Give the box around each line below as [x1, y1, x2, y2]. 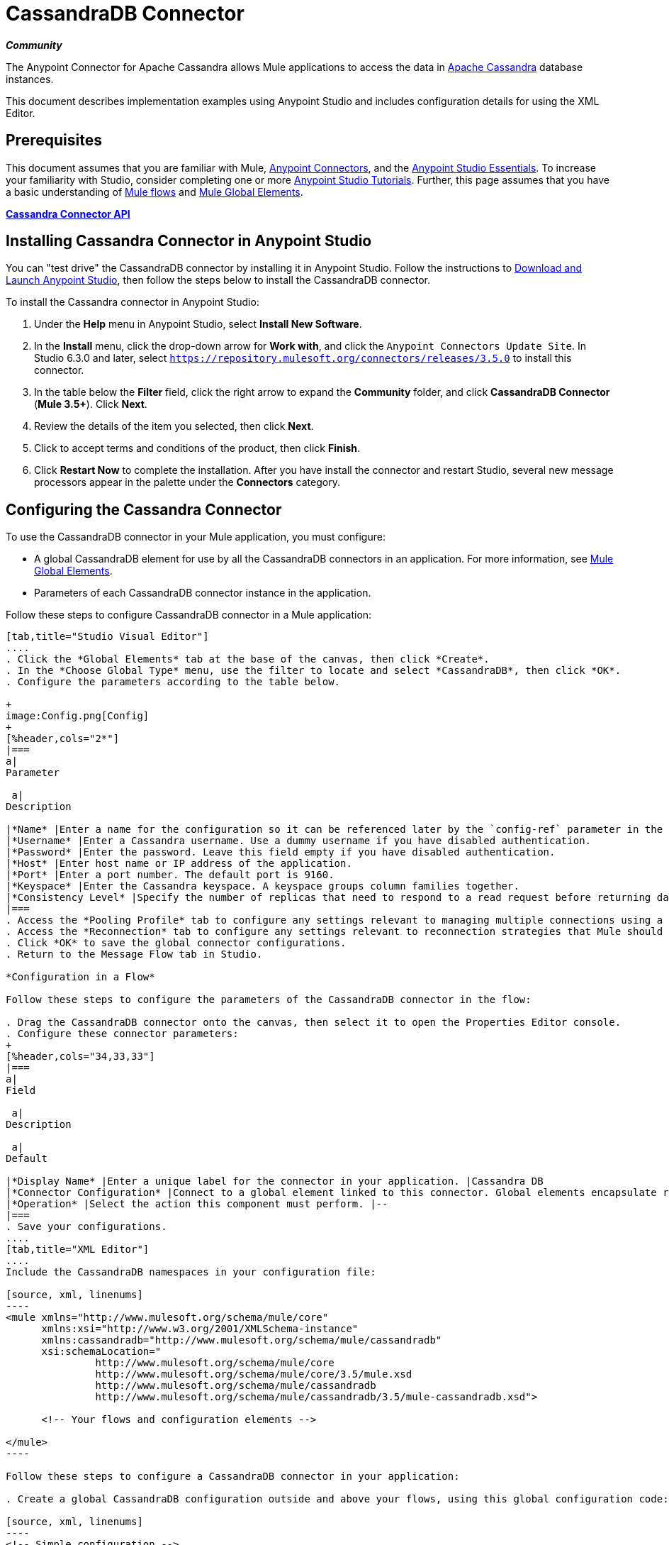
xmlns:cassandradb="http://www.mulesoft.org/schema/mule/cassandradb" [41, 1334, 442, 1346]
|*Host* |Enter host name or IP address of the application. [6, 858, 352, 870]
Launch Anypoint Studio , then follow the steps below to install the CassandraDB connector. [6, 274, 430, 287]
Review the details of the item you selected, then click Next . [34, 420, 314, 433]
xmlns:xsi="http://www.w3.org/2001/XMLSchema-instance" [41, 1323, 359, 1335]
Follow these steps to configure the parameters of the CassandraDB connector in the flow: [6, 994, 532, 1006]
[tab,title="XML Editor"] [6, 1244, 150, 1256]
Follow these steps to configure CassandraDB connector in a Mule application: [6, 609, 372, 621]
